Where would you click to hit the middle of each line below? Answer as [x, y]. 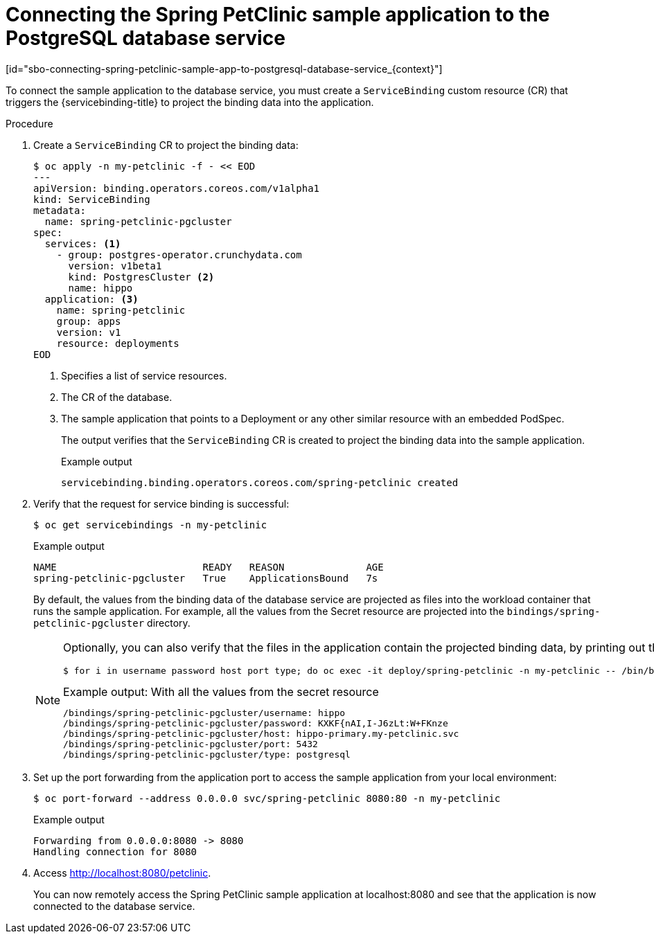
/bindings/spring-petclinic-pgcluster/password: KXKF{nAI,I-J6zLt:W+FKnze [256, 723]
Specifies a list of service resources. [144, 375]
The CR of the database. [117, 397]
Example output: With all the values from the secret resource [221, 691]
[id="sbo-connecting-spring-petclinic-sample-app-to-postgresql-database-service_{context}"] [224, 69]
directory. [169, 623]
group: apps [89, 321]
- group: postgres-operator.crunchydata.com [179, 254]
